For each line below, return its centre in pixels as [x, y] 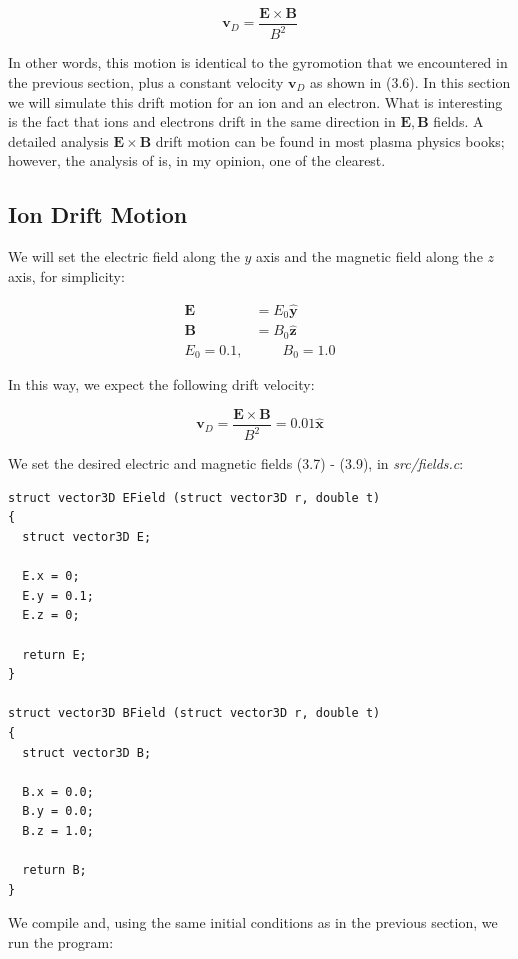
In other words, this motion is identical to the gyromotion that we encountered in [258, 62]
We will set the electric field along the [124, 256]
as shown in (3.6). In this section [410, 82]
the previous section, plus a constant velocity [146, 82]
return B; [54, 870]
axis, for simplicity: [66, 275]
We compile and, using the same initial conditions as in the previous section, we [253, 922]
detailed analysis [58, 140]
